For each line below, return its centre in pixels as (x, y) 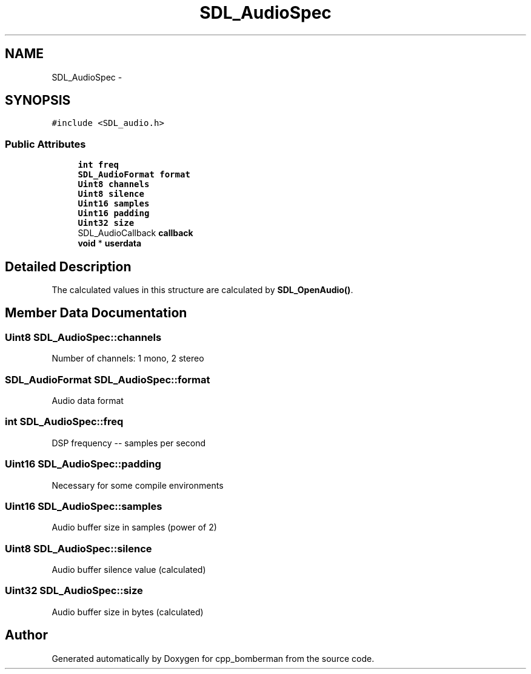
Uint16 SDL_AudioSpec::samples (84, 506)
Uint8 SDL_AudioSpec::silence (78, 548)
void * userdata (110, 243)
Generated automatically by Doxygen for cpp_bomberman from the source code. (213, 658)
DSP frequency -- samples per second (129, 443)
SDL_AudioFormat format (134, 175)
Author (26, 635)
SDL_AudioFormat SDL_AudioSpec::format (108, 379)
